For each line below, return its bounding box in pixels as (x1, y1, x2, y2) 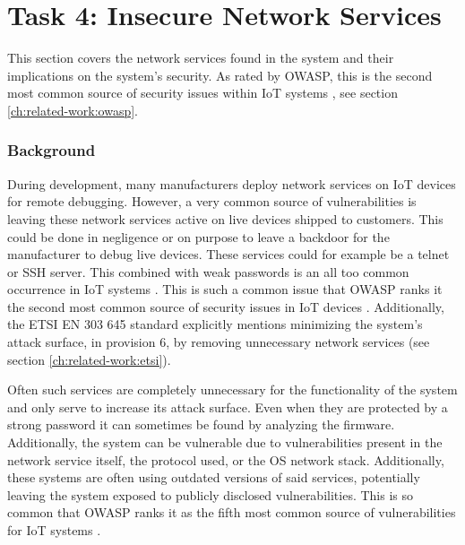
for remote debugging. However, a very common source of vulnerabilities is (7, 192, 417, 211)
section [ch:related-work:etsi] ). (7, 350, 171, 368)
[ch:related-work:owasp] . (7, 100, 139, 119)
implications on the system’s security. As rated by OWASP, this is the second (7, 65, 433, 84)
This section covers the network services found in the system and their (7, 48, 394, 67)
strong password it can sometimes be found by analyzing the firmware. (7, 415, 395, 434)
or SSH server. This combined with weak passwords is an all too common (7, 262, 409, 281)
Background (7, 139, 96, 161)
